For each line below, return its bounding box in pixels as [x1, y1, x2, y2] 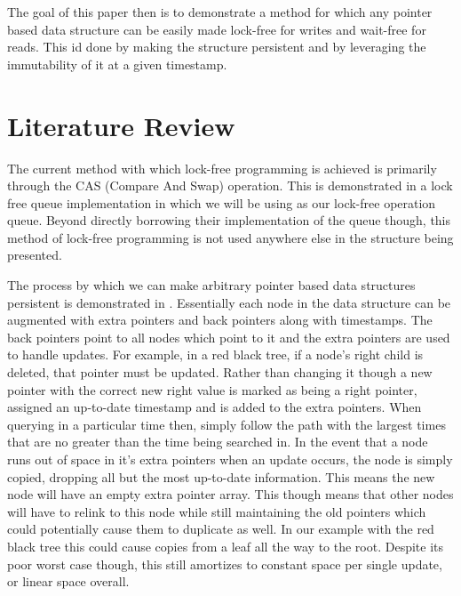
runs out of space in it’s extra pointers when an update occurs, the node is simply [7, 450, 453, 468]
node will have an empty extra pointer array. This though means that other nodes [7, 485, 454, 503]
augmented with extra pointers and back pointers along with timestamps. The [7, 310, 433, 329]
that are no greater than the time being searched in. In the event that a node [7, 432, 428, 451]
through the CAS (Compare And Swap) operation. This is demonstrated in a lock [7, 176, 453, 195]
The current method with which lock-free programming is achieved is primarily [7, 158, 437, 177]
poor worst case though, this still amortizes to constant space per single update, [7, 554, 442, 573]
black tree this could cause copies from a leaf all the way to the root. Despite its [7, 536, 444, 555]
